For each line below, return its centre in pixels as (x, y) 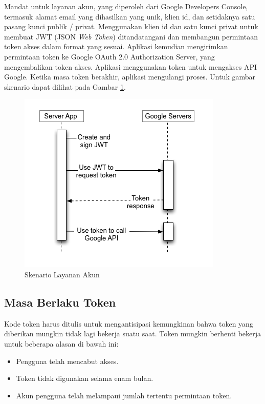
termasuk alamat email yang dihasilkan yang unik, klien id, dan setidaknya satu (130, 16)
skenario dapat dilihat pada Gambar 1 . (65, 86)
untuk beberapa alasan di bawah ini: (61, 343)
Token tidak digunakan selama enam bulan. (85, 378)
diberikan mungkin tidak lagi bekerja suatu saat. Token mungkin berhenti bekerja (133, 334)
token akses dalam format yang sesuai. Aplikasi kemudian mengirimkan (116, 46)
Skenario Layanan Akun (62, 274)
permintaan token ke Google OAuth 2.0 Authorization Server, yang (109, 56)
